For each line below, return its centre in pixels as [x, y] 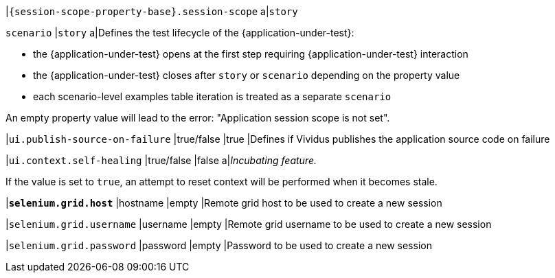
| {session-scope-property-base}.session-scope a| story [152, 11]
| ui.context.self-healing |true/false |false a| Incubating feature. [161, 160]
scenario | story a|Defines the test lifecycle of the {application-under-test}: [180, 33]
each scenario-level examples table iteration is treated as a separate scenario [212, 96]
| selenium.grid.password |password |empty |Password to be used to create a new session [219, 245]
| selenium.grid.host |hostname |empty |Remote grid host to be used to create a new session [224, 203]
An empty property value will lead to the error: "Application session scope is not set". [198, 118]
